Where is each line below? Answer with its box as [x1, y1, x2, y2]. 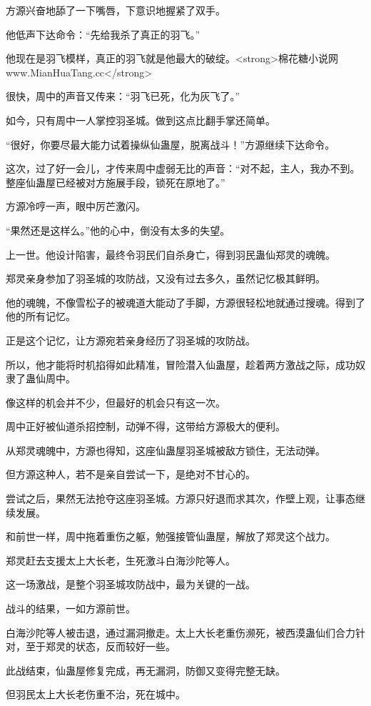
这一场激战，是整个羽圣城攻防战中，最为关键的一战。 [6, 577, 255, 592]
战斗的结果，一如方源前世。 [6, 601, 136, 616]
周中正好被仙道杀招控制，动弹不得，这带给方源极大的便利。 [6, 419, 285, 434]
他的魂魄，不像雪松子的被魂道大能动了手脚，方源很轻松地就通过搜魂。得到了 [6, 294, 365, 309]
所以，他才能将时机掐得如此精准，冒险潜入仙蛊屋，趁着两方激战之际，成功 [6, 357, 355, 372]
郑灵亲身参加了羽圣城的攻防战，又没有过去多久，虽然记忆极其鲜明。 [6, 271, 325, 286]
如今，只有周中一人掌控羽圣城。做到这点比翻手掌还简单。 [6, 112, 275, 127]
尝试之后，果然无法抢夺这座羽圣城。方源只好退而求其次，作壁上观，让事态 [6, 491, 355, 506]
